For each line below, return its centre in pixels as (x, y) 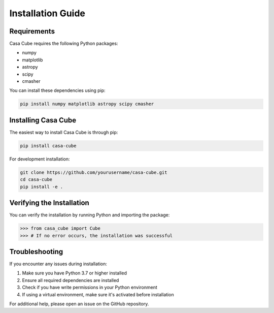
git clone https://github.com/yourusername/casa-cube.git (94, 172)
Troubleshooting (36, 252)
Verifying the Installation (49, 203)
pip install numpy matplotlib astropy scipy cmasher (87, 104)
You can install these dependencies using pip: (58, 90)
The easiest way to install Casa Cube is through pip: (64, 132)
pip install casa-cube (48, 146)
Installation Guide (47, 13)
